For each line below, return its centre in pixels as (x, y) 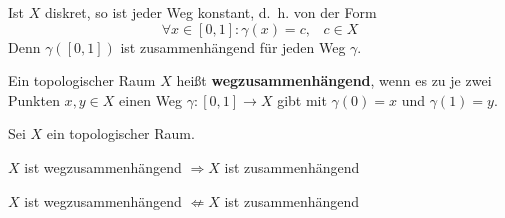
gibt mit (302, 99)
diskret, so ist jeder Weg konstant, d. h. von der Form (210, 12)
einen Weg (151, 99)
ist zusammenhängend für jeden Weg (233, 46)
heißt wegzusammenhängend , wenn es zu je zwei (334, 80)
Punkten (34, 99)
